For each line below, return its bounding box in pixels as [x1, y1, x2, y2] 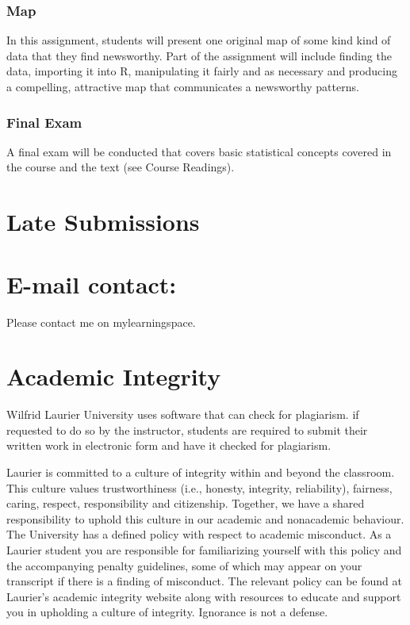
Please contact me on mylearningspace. [6, 313, 196, 330]
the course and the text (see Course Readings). [6, 159, 235, 175]
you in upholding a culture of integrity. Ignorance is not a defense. [6, 604, 328, 620]
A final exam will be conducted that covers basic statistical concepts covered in [6, 143, 392, 159]
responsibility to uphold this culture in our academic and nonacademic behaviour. [6, 510, 404, 527]
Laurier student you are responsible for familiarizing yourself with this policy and [6, 541, 402, 558]
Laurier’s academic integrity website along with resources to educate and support [6, 588, 401, 604]
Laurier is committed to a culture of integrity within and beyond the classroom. [6, 464, 395, 480]
